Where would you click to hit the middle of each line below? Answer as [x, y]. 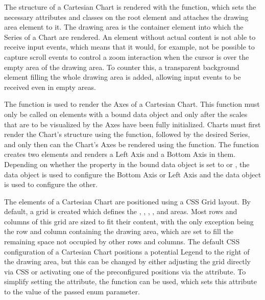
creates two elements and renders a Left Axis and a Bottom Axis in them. [120, 154]
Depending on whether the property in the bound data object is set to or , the [127, 164]
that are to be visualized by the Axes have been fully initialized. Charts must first [132, 124]
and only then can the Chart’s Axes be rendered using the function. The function [131, 144]
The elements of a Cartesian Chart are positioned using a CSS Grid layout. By [127, 201]
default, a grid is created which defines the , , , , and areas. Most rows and [121, 211]
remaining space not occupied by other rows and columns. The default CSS [122, 241]
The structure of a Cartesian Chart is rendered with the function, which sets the [130, 7]
